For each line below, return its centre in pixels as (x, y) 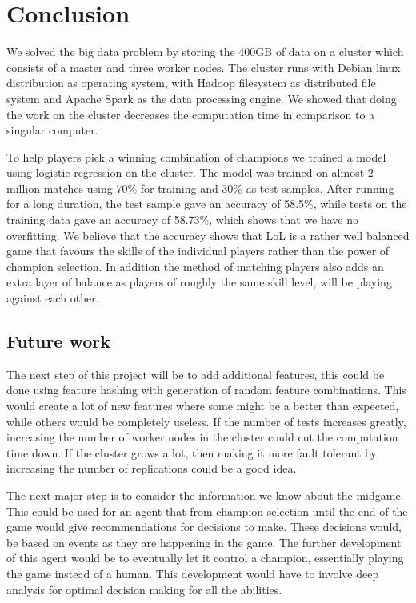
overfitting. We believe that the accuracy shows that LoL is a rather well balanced (208, 235)
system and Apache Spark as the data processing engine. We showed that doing (202, 98)
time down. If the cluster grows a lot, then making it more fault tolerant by (192, 452)
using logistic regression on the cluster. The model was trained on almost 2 (190, 172)
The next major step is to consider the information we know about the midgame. (205, 495)
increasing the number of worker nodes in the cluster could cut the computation (202, 437)
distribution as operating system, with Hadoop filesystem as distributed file (191, 83)
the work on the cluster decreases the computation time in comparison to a (191, 114)
